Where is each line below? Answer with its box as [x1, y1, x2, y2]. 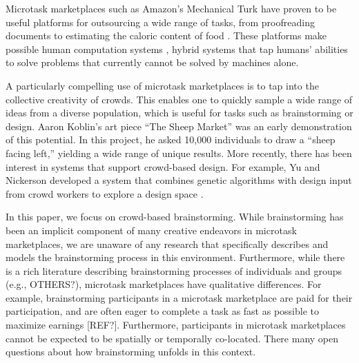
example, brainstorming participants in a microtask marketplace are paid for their [6, 290, 353, 304]
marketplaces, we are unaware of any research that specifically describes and [6, 236, 329, 251]
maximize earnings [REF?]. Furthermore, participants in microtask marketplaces [6, 318, 346, 332]
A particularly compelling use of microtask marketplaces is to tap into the [6, 78, 319, 92]
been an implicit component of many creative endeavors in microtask [6, 222, 297, 237]
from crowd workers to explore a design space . [6, 186, 204, 200]
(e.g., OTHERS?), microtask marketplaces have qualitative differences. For [6, 277, 322, 291]
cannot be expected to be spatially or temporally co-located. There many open [6, 331, 339, 345]
